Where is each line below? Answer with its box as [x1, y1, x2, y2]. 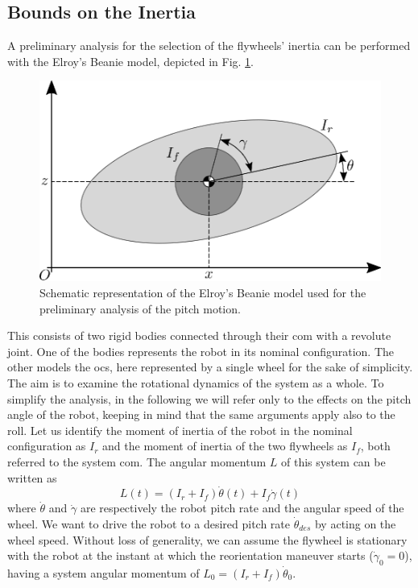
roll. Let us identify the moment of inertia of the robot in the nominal [7, 421, 353, 438]
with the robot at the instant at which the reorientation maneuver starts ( [7, 547, 374, 564]
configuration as [7, 437, 86, 454]
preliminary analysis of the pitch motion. [39, 300, 241, 317]
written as [7, 469, 57, 486]
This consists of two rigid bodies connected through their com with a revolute [7, 327, 391, 344]
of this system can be [280, 453, 386, 470]
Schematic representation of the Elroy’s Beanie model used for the [39, 284, 366, 301]
